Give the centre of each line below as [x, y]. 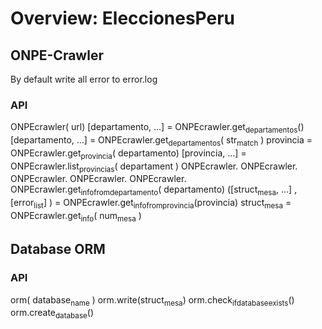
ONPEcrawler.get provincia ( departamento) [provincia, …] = [128, 154]
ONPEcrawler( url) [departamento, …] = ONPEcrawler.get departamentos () [157, 128]
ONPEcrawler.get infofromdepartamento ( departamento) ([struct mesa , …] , [154, 190]
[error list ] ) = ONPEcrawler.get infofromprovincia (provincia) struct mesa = [151, 204]
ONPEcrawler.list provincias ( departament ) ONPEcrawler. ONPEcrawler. [154, 167]
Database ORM [58, 249]
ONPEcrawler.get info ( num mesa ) [76, 217]
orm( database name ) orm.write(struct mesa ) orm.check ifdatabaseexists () [152, 300]
